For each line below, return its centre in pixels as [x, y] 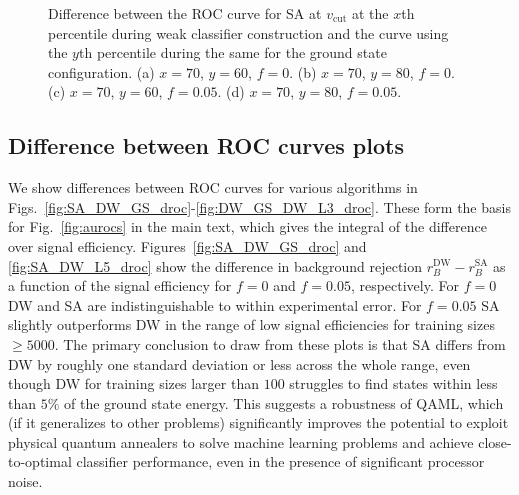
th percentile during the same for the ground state [232, 52]
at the [370, 13]
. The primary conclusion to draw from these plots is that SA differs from [280, 343]
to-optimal [40, 461]
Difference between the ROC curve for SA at [185, 13]
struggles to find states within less [393, 383]
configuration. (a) [101, 71]
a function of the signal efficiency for [120, 285]
